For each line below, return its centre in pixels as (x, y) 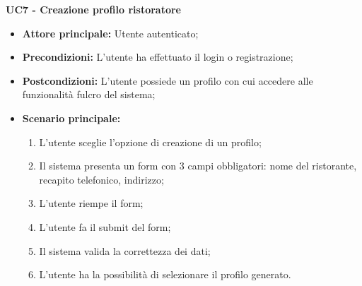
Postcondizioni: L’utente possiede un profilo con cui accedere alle (168, 80)
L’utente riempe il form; (91, 203)
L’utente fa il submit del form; (105, 226)
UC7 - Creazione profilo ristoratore (93, 9)
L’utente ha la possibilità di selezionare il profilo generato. (165, 274)
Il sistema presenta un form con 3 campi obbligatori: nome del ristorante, (198, 166)
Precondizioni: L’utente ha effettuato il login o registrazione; (158, 57)
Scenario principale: (71, 118)
